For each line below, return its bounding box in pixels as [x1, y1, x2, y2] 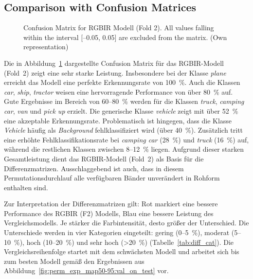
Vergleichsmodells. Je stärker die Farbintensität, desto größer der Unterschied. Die [4, 218, 249, 228]
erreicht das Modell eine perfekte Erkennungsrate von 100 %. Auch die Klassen [4, 77, 240, 87]
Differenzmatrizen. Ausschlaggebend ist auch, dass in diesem [4, 163, 184, 173]
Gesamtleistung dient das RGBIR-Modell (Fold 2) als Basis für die [4, 153, 204, 163]
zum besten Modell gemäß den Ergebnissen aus [4, 256, 145, 266]
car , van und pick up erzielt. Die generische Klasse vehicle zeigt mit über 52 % [4, 105, 238, 116]
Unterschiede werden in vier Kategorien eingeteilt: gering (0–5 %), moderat [4, 227, 230, 238]
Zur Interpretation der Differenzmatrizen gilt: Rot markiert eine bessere [4, 199, 218, 209]
